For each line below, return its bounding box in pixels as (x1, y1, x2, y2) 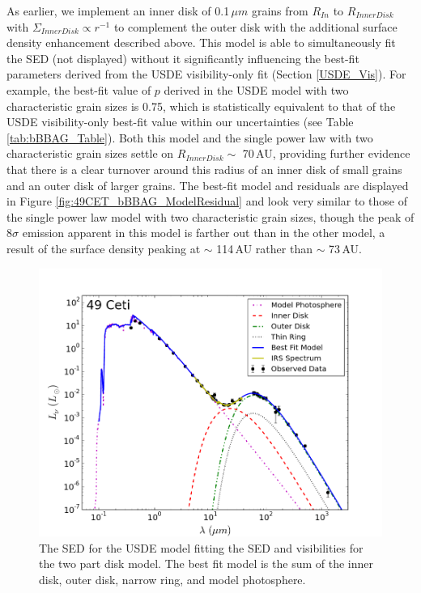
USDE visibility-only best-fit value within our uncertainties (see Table (6, 113, 354, 130)
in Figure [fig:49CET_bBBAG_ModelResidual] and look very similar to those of (6, 193, 407, 210)
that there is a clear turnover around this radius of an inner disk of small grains (6, 160, 402, 177)
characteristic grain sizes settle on (6, 145, 174, 162)
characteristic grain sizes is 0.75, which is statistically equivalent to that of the (6, 97, 396, 114)
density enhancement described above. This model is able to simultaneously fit (6, 34, 396, 51)
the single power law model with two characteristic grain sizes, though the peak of (6, 208, 415, 225)
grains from (251, 2, 308, 19)
